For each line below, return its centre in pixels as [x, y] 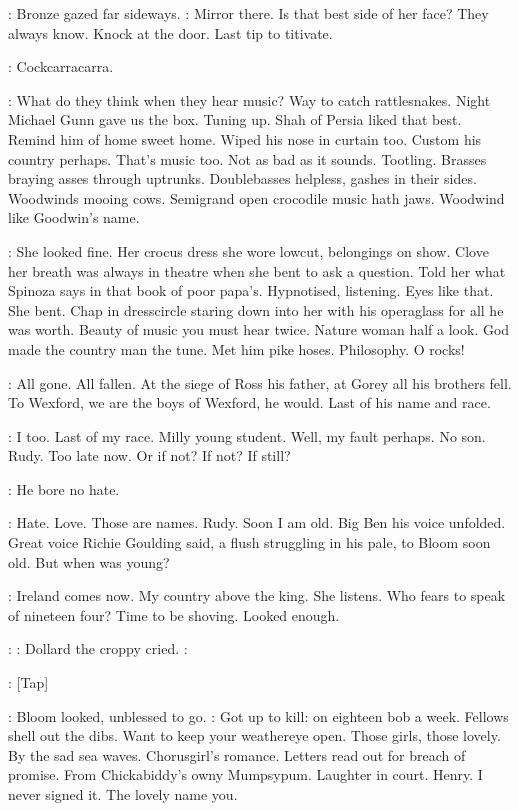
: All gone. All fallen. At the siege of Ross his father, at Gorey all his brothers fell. [260, 382]
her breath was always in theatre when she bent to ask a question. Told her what [257, 270]
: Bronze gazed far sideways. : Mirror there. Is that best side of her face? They [248, 13]
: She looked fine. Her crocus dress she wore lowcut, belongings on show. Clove [248, 250]
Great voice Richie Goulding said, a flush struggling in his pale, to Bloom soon [249, 542]
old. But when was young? [89, 561]
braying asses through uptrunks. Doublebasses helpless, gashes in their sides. [242, 178]
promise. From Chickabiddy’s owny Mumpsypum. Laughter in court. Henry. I [245, 774]
